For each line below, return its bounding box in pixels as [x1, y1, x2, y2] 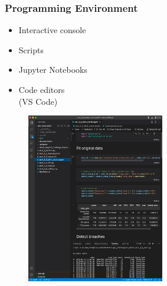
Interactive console [18, 24, 86, 36]
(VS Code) [18, 95, 58, 107]
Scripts [18, 43, 44, 56]
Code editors [18, 83, 65, 95]
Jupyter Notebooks [18, 63, 88, 76]
